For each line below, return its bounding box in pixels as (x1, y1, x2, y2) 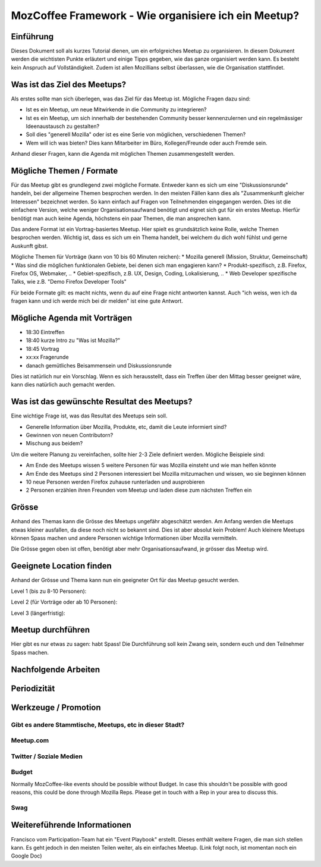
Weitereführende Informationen (11, 820, 132, 830)
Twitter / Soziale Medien (11, 752, 83, 761)
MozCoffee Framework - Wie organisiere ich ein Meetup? (11, 9, 300, 22)
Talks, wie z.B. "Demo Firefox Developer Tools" (11, 278, 127, 285)
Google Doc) (11, 852, 42, 859)
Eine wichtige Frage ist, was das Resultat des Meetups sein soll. (11, 412, 168, 419)
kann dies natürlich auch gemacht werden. (11, 381, 116, 388)
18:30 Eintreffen (26, 328, 65, 335)
